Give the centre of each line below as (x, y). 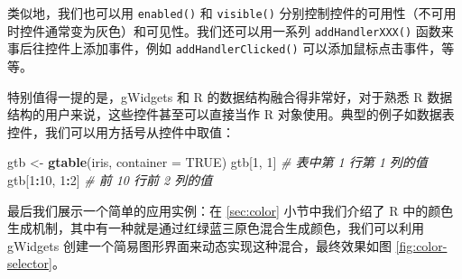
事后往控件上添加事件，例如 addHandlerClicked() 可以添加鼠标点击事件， (225, 48)
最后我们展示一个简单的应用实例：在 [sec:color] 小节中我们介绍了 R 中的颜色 (231, 210)
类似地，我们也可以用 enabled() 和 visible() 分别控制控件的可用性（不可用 (232, 13)
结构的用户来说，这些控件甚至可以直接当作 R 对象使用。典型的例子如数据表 (231, 114)
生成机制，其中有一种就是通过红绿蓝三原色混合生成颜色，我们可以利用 (216, 228)
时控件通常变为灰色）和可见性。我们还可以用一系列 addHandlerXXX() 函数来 (231, 30)
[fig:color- (421, 245)
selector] (30, 263)
